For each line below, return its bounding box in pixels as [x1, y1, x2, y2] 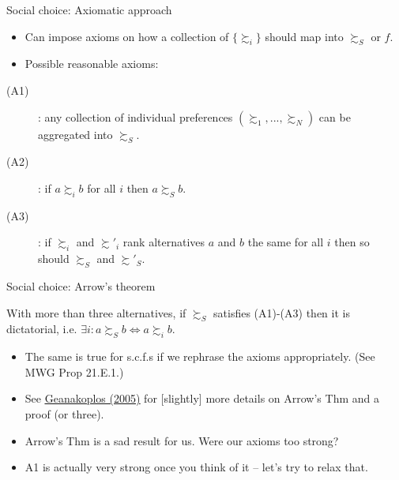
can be [318, 108, 351, 125]
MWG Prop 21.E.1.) [24, 363, 124, 380]
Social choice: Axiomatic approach [6, 2, 172, 17]
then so [334, 234, 370, 250]
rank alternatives [122, 234, 205, 250]
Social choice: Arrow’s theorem [6, 277, 156, 294]
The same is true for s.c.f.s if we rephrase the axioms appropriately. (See [24, 348, 375, 365]
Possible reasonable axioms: [24, 55, 159, 72]
